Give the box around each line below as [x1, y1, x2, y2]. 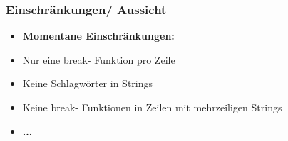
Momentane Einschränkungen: [22, 28, 175, 43]
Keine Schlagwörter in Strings [22, 76, 153, 91]
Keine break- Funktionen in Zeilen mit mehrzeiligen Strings [22, 100, 282, 114]
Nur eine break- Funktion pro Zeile [22, 52, 175, 67]
